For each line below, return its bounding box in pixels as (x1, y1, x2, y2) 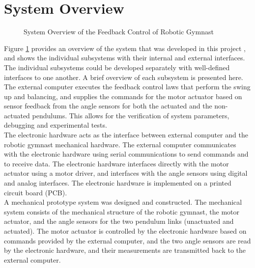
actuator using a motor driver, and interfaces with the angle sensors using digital (4, 168, 248, 178)
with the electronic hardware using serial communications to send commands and (4, 149, 249, 159)
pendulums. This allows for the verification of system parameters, (32, 110, 229, 120)
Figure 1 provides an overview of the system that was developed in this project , (4, 43, 246, 53)
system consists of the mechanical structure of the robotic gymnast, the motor (4, 206, 239, 216)
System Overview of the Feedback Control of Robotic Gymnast (24, 27, 214, 37)
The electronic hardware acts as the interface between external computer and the (4, 130, 248, 140)
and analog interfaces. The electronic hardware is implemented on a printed (4, 178, 231, 188)
